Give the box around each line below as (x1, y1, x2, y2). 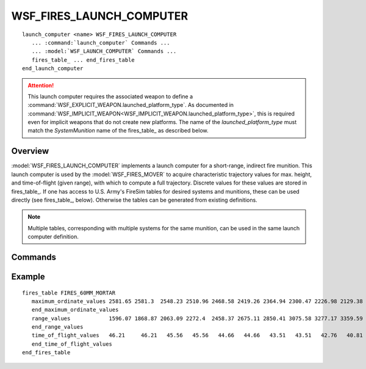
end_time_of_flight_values (31, 340, 113, 348)
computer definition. (27, 233, 79, 241)
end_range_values (31, 324, 84, 331)
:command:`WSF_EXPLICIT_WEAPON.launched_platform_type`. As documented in (27, 101, 234, 109)
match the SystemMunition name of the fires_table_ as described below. (27, 127, 209, 134)
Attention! (27, 81, 54, 89)
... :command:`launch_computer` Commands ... (31, 39, 170, 46)
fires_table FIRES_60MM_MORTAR (22, 289, 116, 296)
